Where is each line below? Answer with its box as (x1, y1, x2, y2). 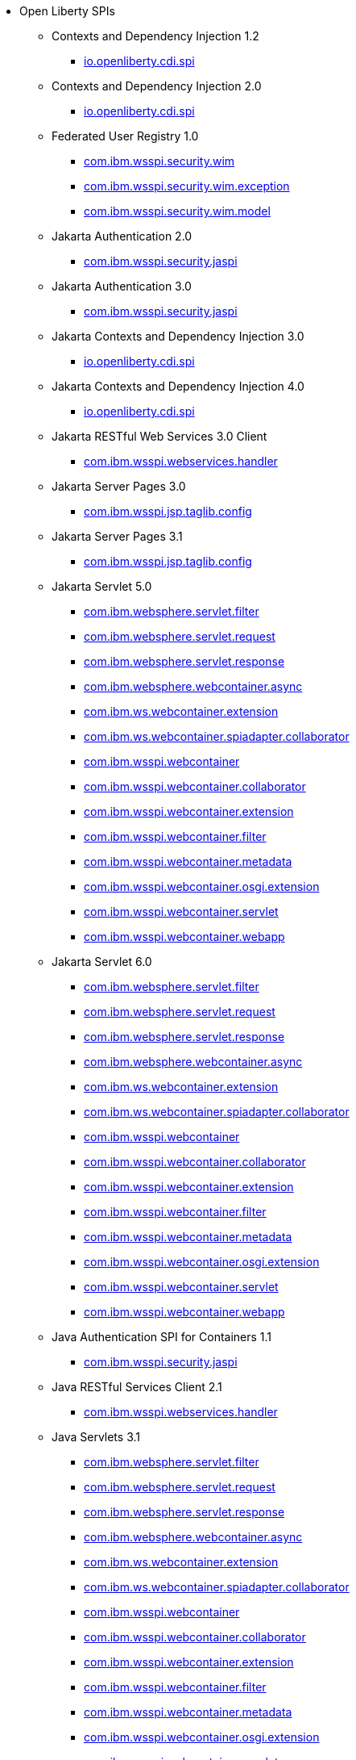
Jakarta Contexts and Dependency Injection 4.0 (52, 379, 304, 393)
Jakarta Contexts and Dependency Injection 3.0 (52, 329, 304, 343)
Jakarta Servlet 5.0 (52, 579, 152, 593)
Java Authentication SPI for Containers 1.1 (52, 1330, 272, 1344)
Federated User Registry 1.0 (52, 129, 199, 143)
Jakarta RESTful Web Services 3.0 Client (52, 429, 267, 443)
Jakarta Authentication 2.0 (52, 229, 192, 243)
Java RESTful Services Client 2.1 (52, 1380, 222, 1394)
